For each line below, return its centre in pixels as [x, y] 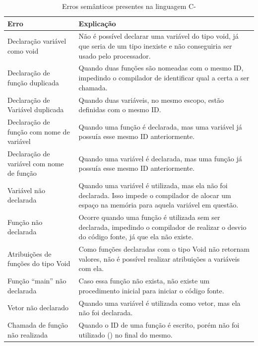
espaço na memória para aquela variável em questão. [159, 205]
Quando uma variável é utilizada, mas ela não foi [153, 185]
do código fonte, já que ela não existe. [136, 237]
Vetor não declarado [38, 308]
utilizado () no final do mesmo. [126, 334]
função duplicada [33, 82]
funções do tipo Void [39, 263]
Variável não [26, 190]
